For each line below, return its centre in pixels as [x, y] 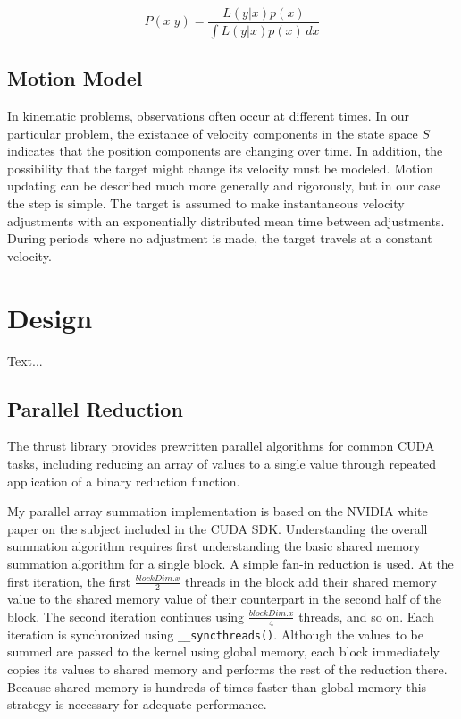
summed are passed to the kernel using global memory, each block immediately [223, 651]
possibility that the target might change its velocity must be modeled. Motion [221, 168]
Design [50, 317]
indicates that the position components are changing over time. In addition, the [225, 151]
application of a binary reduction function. [124, 481]
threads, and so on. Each [366, 616]
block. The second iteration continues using [126, 616]
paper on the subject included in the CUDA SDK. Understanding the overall [218, 528]
